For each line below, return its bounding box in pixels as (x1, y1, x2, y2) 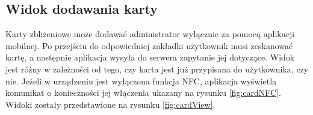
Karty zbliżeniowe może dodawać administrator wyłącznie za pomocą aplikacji (5, 28, 295, 40)
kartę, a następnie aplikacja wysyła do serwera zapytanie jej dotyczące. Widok (5, 51, 295, 63)
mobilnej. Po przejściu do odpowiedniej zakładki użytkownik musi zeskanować (5, 39, 293, 52)
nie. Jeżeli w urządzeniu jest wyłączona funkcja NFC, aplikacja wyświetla (5, 74, 277, 87)
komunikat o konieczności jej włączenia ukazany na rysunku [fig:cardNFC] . (5, 86, 281, 99)
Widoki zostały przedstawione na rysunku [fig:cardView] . (5, 98, 215, 110)
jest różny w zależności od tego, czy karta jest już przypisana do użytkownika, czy (5, 62, 309, 75)
